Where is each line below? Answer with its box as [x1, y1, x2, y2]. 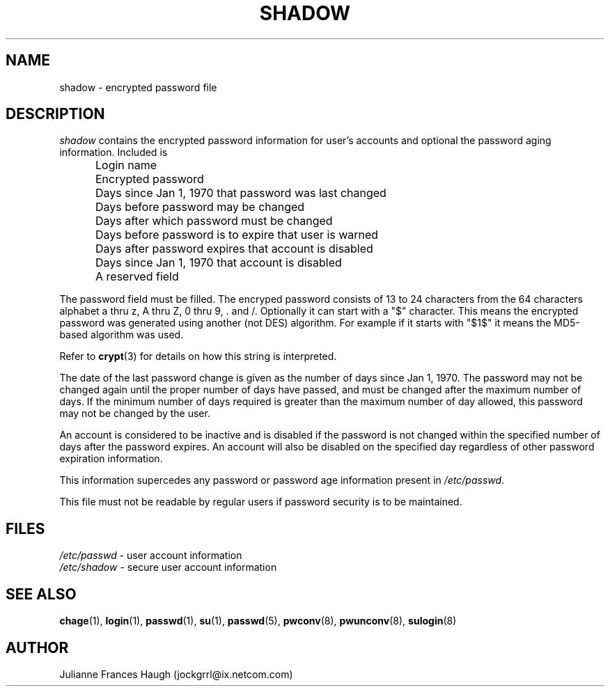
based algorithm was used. [59, 329, 184, 341]
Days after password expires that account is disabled [95, 242, 373, 256]
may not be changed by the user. [59, 407, 210, 420]
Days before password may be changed [95, 200, 305, 214]
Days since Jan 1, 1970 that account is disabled [95, 255, 342, 270]
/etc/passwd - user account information [59, 549, 242, 562]
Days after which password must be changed [95, 214, 333, 228]
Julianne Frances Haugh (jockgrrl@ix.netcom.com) [59, 668, 293, 680]
